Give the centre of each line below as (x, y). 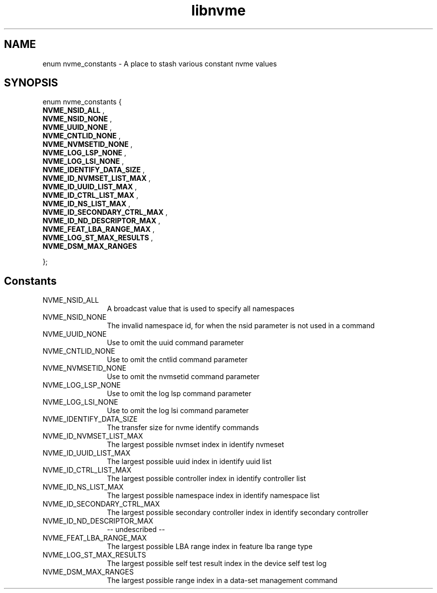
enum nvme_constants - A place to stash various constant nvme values (160, 63)
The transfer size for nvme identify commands (183, 428)
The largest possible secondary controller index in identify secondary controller (238, 513)
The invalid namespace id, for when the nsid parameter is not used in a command (241, 326)
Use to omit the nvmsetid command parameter (183, 377)
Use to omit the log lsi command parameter (178, 411)
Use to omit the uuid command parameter (175, 343)
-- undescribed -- (136, 530)
